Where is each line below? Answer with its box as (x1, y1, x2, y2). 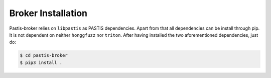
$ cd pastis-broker (20, 53, 68, 58)
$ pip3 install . (20, 59, 63, 65)
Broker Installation (9, 8, 88, 19)
